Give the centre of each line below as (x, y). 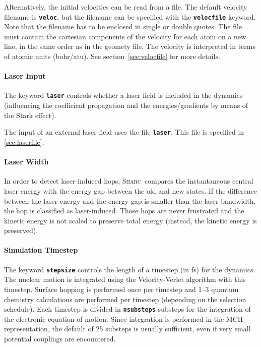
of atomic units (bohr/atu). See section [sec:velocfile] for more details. (112, 56)
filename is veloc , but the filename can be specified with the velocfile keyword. (130, 16)
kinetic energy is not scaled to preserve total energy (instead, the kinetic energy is (130, 220)
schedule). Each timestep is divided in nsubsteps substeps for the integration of (127, 309)
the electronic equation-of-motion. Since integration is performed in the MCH (124, 319)
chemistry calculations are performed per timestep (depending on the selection (125, 299)
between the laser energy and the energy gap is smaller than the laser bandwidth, (130, 200)
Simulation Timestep (41, 250)
